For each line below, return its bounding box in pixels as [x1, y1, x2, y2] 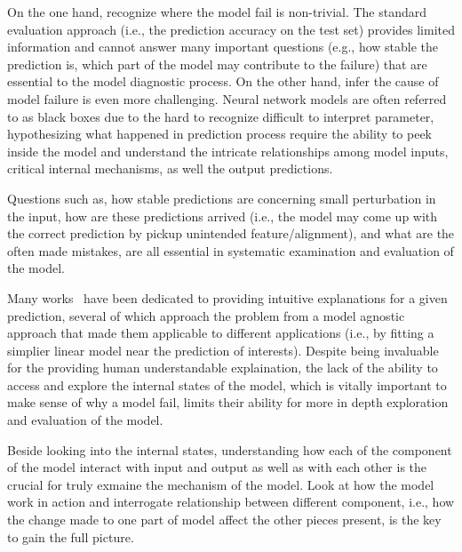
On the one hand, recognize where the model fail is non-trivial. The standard [7, 3, 427, 20]
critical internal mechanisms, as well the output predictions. [7, 159, 333, 178]
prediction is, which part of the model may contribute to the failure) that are [7, 54, 427, 73]
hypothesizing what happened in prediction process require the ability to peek [7, 124, 432, 143]
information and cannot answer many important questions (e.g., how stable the [7, 37, 439, 56]
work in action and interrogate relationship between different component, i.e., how [7, 492, 455, 511]
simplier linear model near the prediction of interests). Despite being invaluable [7, 340, 439, 359]
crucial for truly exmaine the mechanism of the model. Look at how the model [7, 475, 434, 493]
